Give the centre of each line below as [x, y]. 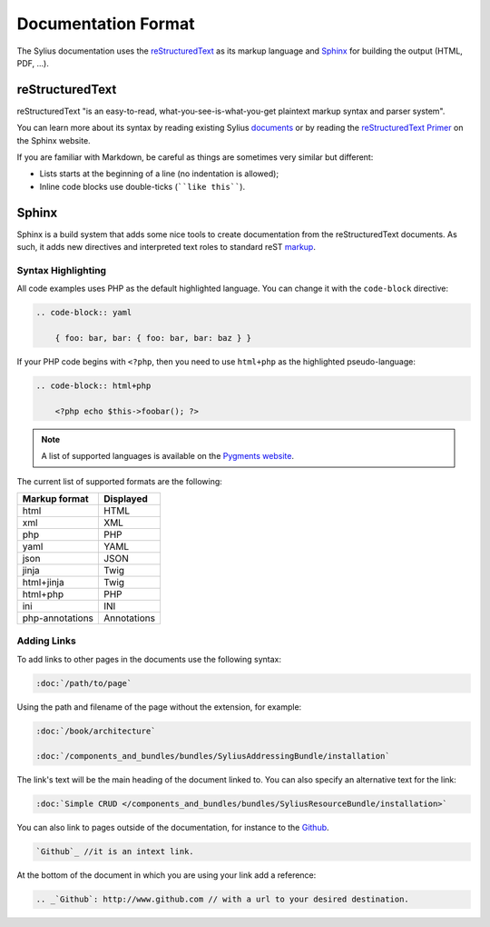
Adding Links [46, 641]
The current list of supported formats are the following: [119, 481]
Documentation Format [106, 24]
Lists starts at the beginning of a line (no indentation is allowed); [159, 174]
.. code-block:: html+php [93, 385]
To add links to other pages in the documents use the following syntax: [149, 659]
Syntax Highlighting [62, 270]
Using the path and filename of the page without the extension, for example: [159, 707]
